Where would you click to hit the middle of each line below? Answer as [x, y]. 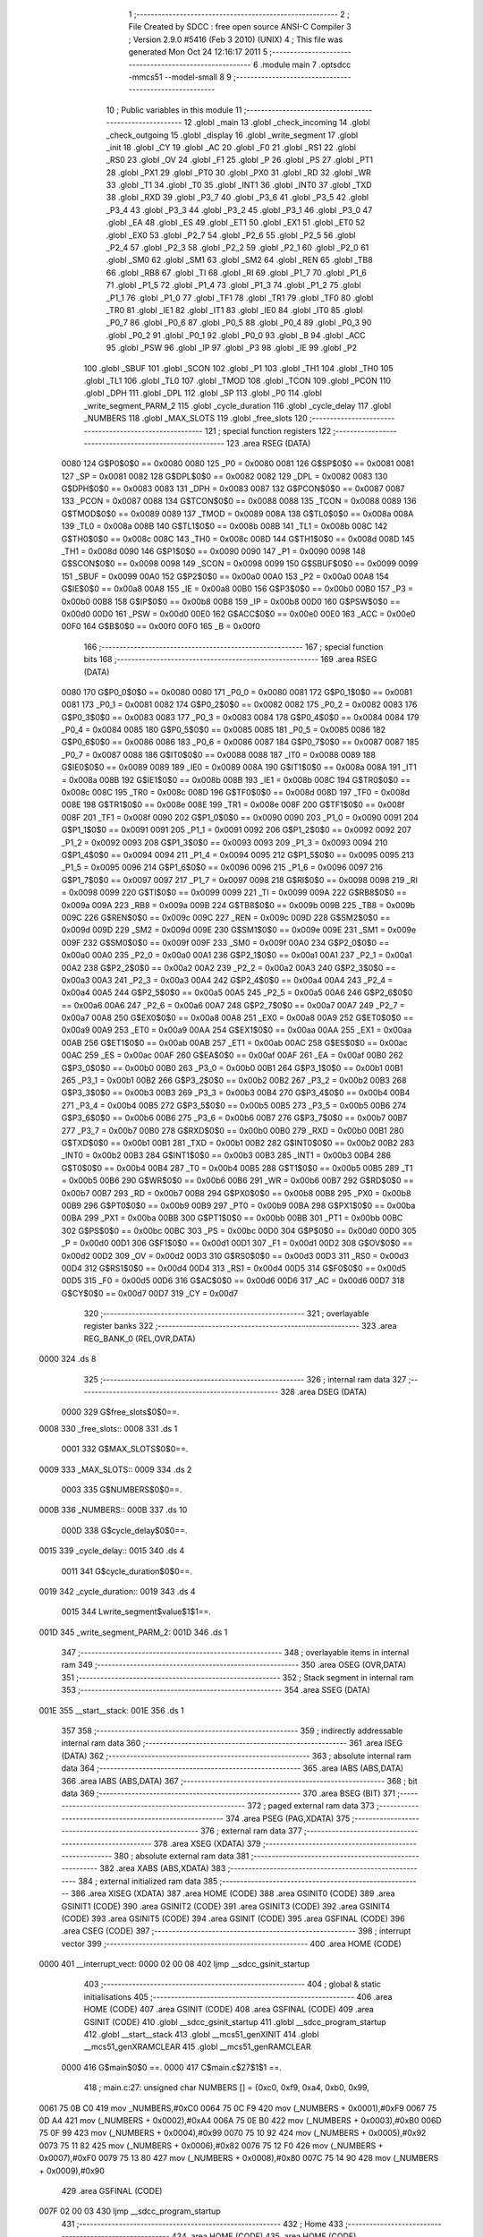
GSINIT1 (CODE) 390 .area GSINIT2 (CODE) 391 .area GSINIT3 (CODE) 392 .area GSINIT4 [226, 1906]
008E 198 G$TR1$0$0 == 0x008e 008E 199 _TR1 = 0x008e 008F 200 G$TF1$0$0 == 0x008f [233, 804]
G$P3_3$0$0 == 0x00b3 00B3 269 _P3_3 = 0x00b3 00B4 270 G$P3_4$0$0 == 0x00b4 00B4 [236, 1093]
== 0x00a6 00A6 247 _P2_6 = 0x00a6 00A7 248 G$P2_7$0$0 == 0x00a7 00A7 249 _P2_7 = [233, 1005]
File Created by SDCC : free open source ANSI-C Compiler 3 [240, 27]
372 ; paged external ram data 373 [311, 1806]
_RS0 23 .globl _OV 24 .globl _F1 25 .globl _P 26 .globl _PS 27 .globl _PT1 [240, 160]
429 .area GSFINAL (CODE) [112, 2190]
